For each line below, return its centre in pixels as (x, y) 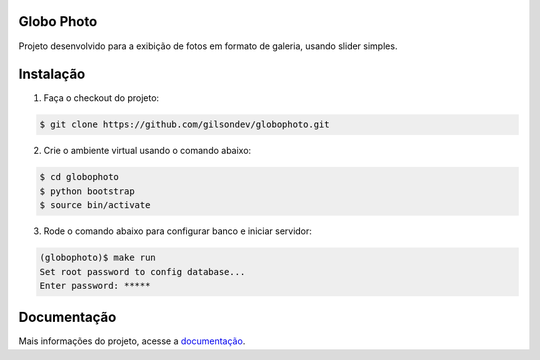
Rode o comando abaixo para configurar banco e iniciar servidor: (177, 231)
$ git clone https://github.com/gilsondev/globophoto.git (184, 124)
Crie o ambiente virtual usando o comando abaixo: (147, 151)
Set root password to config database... (142, 271)
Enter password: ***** (95, 285)
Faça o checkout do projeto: (101, 98)
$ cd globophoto (79, 177)
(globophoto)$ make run (98, 258)
